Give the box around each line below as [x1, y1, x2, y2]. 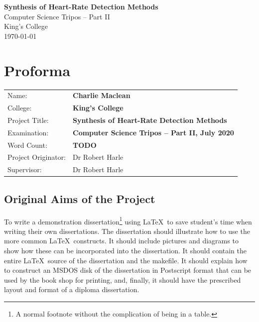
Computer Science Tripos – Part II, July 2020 [73, 127, 234, 137]
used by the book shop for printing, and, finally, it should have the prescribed [4, 274, 241, 285]
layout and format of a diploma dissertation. [4, 284, 139, 295]
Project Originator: [7, 152, 66, 162]
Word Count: [7, 139, 47, 150]
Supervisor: [7, 164, 42, 175]
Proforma [4, 60, 71, 80]
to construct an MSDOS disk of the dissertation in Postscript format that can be [4, 265, 252, 275]
